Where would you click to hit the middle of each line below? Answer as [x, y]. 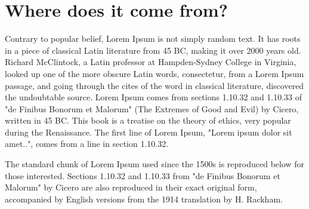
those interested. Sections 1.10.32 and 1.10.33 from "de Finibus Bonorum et [143, 175]
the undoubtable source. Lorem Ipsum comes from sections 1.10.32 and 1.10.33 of [154, 97]
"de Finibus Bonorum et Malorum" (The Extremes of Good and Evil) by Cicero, [152, 108]
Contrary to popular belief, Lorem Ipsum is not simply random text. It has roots [153, 39]
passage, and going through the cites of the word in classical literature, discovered [154, 85]
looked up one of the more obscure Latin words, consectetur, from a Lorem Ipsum [154, 73]
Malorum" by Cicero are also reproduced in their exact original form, [131, 187]
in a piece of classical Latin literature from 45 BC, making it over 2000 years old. [153, 50]
